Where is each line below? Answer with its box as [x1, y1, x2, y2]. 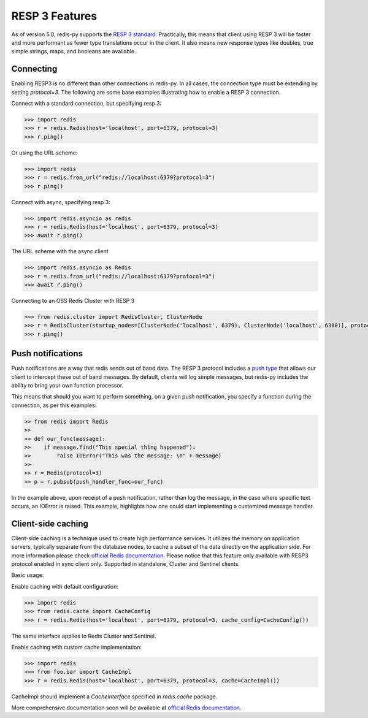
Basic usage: [11, 571, 44, 579]
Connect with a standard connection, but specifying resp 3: [11, 100, 162, 107]
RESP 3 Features [11, 9, 98, 23]
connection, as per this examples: [11, 402, 97, 409]
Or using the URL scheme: [11, 149, 78, 156]
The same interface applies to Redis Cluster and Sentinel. [11, 632, 156, 640]
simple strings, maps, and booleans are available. [11, 48, 136, 55]
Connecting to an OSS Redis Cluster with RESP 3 [11, 297, 135, 305]
